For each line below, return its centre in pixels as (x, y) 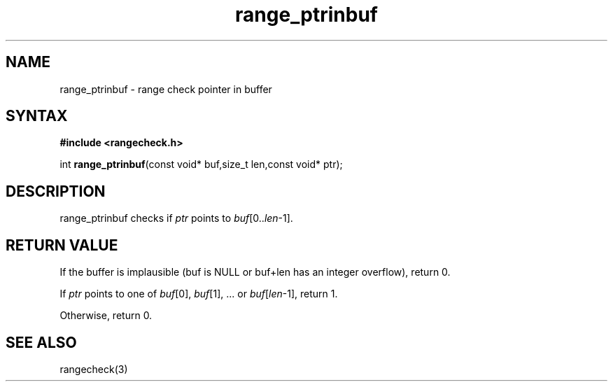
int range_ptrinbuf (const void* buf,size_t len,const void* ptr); (201, 164)
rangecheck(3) (94, 369)
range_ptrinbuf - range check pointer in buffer (166, 89)
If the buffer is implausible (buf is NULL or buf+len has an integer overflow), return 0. (255, 272)
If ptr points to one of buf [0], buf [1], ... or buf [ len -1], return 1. (199, 294)
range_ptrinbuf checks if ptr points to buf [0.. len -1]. (176, 218)
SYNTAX (37, 116)
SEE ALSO (41, 342)
